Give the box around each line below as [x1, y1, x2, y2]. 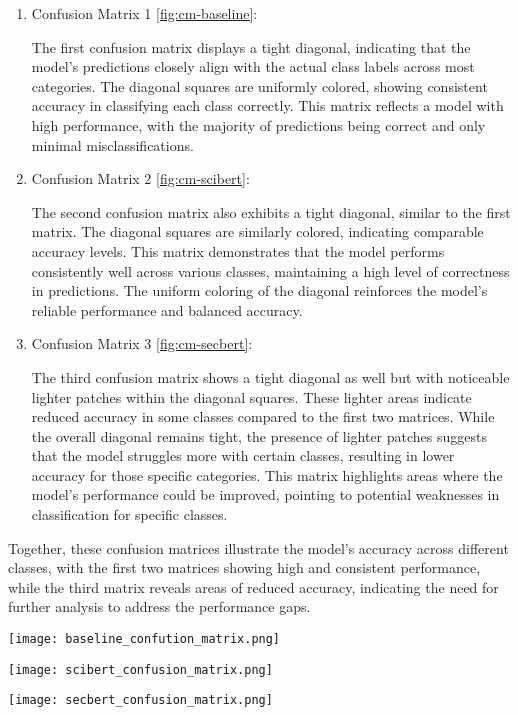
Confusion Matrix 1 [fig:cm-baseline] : [31, 3, 258, 23]
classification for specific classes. [31, 504, 228, 525]
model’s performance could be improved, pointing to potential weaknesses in [31, 484, 500, 505]
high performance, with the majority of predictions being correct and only [31, 114, 486, 135]
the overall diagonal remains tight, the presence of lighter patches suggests [31, 425, 487, 446]
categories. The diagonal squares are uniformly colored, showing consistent [31, 75, 488, 96]
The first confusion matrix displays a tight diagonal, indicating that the [31, 36, 471, 57]
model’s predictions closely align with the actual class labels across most [31, 56, 475, 77]
